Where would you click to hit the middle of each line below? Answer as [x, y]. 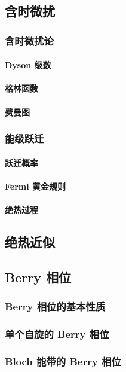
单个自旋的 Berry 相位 [57, 333]
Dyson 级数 [28, 65]
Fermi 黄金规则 [36, 186]
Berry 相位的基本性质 [55, 307]
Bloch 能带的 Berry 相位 [63, 361]
